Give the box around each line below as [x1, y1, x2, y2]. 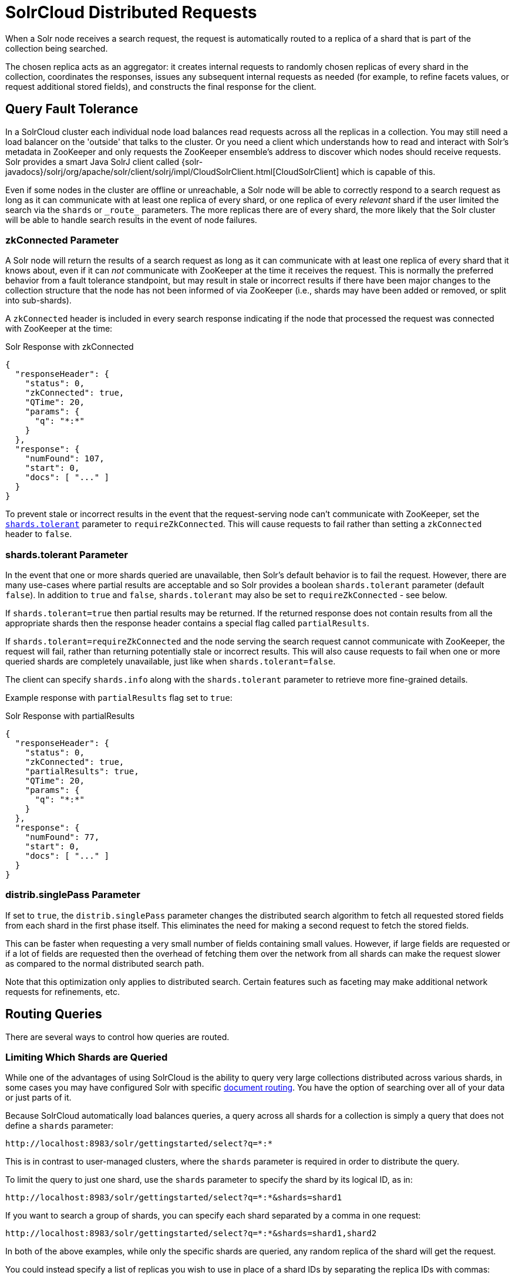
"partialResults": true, [25, 767, 139, 777]
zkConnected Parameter [5, 234, 119, 246]
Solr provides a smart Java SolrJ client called [5, 156, 180, 167]
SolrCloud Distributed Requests [5, 2, 257, 22]
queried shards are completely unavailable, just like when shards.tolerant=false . [5, 656, 336, 667]
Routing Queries [5, 1007, 102, 1022]
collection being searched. [5, 43, 108, 53]
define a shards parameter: [5, 1121, 114, 1131]
